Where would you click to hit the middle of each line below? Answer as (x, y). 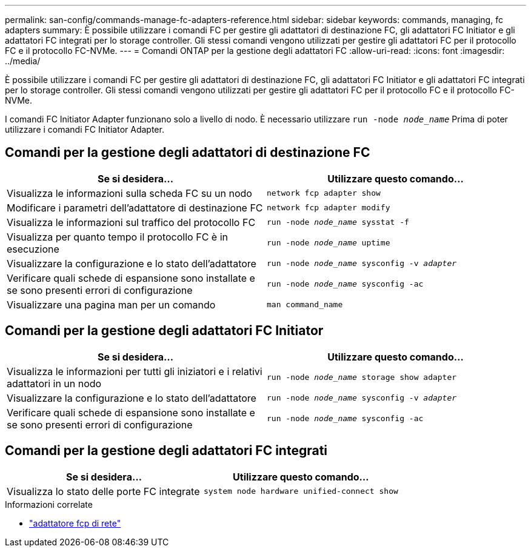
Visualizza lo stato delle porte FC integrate (103, 491)
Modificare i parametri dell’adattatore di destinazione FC (135, 208)
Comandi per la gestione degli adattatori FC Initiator (164, 331)
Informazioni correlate (49, 504)
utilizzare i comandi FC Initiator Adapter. (85, 129)
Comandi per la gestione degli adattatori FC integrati (166, 451)
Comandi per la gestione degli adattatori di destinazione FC (188, 153)
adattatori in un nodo (54, 383)
